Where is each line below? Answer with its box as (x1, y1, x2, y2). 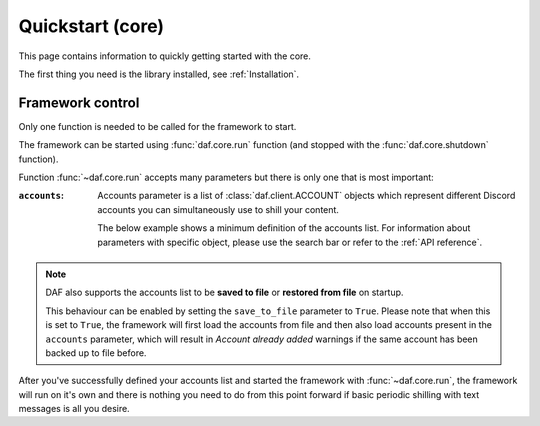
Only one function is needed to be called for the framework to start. (18, 120, 297, 132)
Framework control (18, 94, 140, 111)
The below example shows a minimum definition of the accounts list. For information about (97, 222, 471, 234)
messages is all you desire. (18, 403, 130, 415)
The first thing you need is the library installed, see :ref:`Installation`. (18, 68, 300, 80)
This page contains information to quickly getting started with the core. (18, 50, 312, 62)
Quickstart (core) (18, 15, 165, 37)
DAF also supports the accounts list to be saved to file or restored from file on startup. (45, 286, 404, 299)
